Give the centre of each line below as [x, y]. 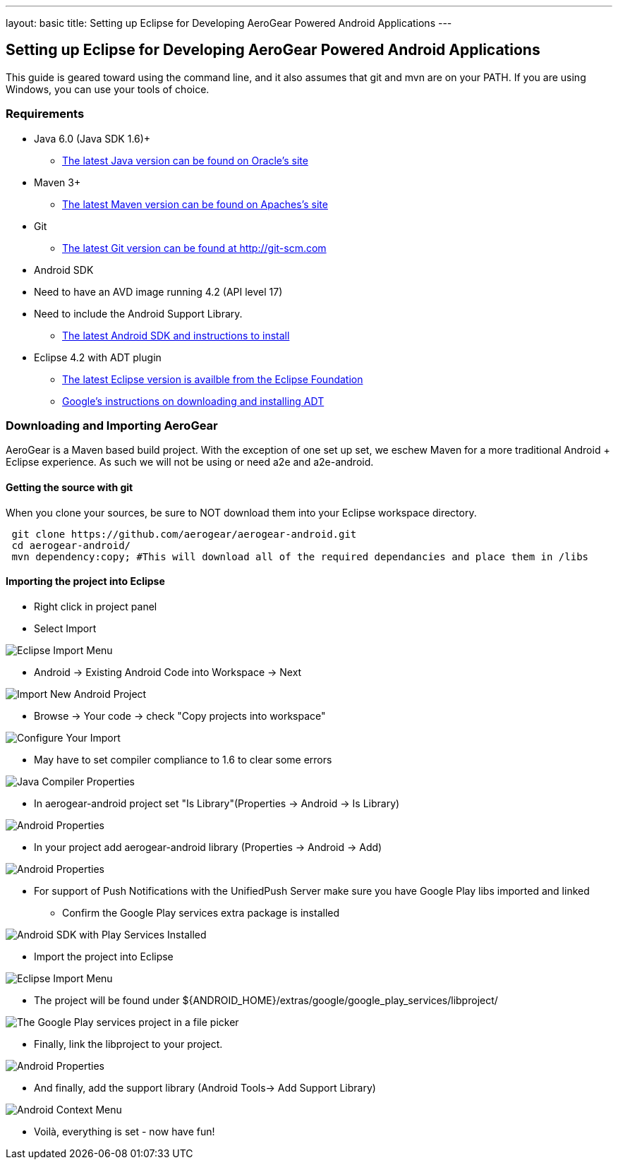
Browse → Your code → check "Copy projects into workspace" [180, 716]
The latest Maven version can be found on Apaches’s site [195, 204]
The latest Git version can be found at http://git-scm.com [194, 248]
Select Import [65, 628]
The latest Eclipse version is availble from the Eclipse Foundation [213, 379]
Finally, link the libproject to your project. [128, 1044]
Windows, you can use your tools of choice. [108, 89]
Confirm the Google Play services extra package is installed [201, 912]
